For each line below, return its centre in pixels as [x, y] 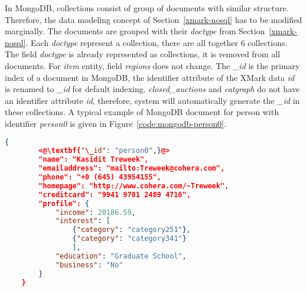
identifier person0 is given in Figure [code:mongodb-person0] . [116, 123]
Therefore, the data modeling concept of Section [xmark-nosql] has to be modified [153, 19]
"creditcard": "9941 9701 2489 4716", [115, 194]
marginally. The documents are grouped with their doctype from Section [135, 31]
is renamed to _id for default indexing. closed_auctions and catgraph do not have [152, 89]
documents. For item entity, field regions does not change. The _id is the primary [152, 65]
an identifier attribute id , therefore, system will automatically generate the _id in [152, 100]
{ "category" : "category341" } [129, 239]
